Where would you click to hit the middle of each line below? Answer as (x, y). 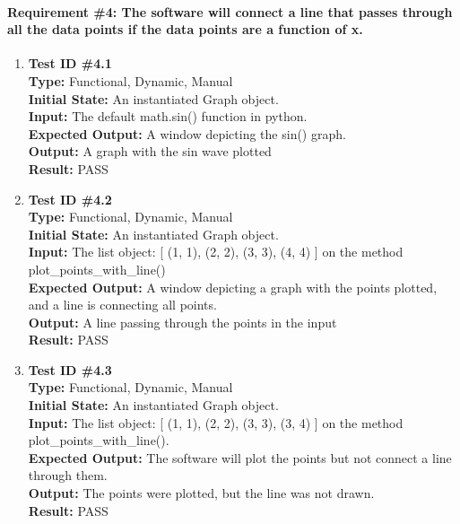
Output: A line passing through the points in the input (182, 322)
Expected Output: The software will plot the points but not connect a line (240, 457)
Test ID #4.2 (70, 199)
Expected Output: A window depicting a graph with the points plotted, (233, 287)
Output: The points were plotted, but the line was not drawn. (201, 493)
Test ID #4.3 (70, 369)
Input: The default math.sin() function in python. (168, 116)
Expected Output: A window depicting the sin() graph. (187, 133)
